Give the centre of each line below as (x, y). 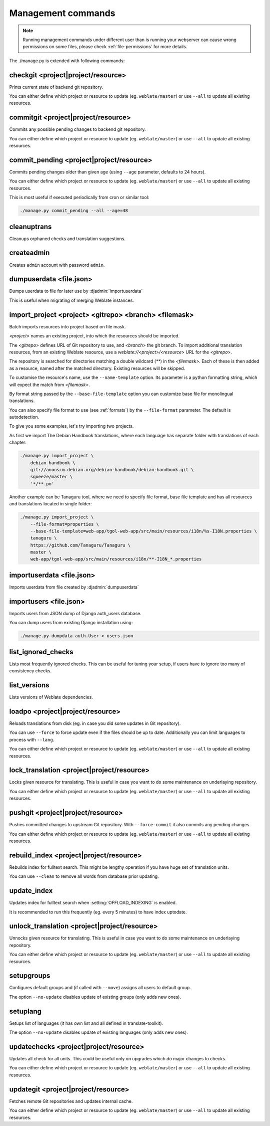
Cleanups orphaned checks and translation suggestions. (67, 239)
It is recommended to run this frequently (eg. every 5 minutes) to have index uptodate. (98, 912)
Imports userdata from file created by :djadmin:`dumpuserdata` (74, 587)
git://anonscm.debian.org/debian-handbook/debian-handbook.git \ (112, 470)
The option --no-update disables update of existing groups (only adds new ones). (95, 997)
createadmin (29, 253)
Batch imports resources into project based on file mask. (67, 326)
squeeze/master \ (51, 477)
